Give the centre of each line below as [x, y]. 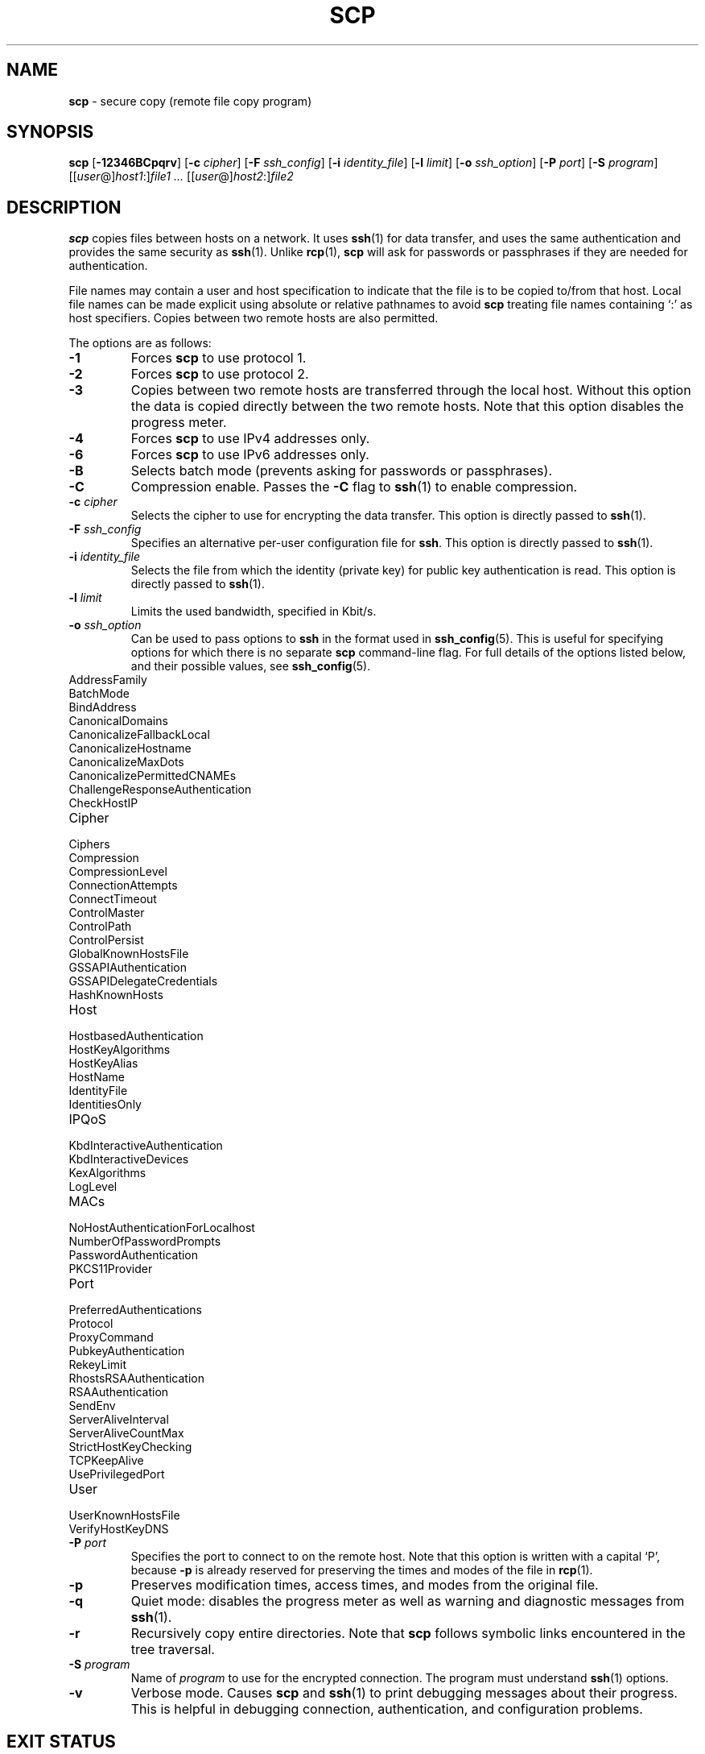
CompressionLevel [118, 872]
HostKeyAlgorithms [120, 1050]
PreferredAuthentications [135, 1310]
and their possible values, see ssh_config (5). [251, 666]
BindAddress [103, 707]
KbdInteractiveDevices [129, 1159]
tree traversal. [173, 1650]
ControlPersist [106, 940]
